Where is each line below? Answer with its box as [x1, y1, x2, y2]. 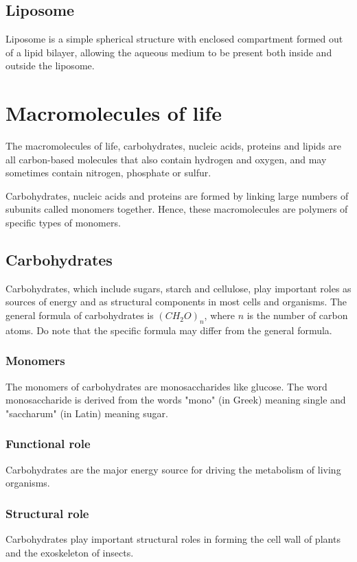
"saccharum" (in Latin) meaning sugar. [5, 406, 168, 420]
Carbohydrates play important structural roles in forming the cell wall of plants [5, 532, 341, 546]
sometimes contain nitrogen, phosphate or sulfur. [5, 165, 211, 180]
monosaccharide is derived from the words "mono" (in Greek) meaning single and [5, 393, 346, 407]
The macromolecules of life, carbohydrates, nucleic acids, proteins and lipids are [5, 139, 342, 153]
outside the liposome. [5, 58, 95, 73]
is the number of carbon [246, 308, 348, 323]
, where [204, 308, 235, 323]
